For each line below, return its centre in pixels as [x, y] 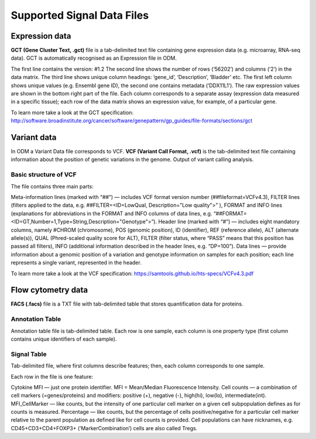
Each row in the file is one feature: [52, 376]
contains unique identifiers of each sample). [64, 339]
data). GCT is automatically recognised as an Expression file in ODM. [94, 58]
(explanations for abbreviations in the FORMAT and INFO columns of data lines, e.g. [111, 213]
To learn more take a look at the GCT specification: [72, 112]
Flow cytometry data [49, 290]
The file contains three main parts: [52, 186]
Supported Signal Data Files [80, 15]
